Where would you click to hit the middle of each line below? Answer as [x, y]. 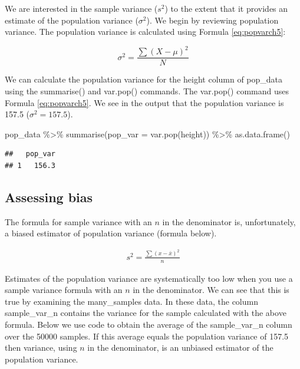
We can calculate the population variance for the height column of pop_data [144, 79]
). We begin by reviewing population [212, 20]
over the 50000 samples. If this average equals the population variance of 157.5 [147, 336]
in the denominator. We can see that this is [211, 290]
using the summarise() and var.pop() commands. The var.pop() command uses [147, 90]
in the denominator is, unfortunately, [229, 221]
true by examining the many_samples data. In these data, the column [131, 301]
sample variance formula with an [64, 290]
